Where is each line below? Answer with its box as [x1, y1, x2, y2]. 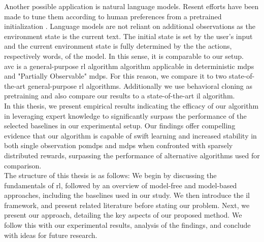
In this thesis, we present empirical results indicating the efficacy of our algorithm [4, 100, 259, 111]
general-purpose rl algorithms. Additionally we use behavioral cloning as [27, 80, 253, 91]
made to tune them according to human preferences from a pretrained [4, 11, 222, 21]
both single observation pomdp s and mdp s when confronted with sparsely [4, 140, 233, 151]
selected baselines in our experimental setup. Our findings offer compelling [4, 120, 236, 131]
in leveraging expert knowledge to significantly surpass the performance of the [4, 110, 247, 121]
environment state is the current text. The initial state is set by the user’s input [4, 30, 253, 41]
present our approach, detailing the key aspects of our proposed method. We [4, 210, 242, 220]
